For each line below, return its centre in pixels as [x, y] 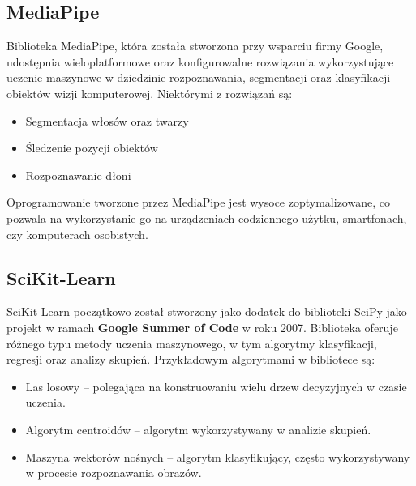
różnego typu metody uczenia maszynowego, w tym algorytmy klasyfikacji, [192, 343]
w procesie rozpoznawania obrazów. [114, 473]
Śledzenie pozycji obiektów [92, 148]
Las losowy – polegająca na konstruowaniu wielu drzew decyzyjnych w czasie [216, 386]
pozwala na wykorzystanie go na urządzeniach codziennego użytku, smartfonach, [207, 217]
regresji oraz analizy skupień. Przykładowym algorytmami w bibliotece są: [191, 359]
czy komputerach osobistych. [77, 234]
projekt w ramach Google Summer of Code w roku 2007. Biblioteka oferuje [202, 327]
